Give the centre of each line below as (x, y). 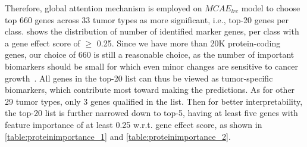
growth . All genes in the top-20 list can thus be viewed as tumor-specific (139, 78)
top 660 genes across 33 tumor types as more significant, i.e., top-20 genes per (147, 19)
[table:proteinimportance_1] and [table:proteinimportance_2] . (118, 136)
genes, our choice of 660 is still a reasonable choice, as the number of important (150, 54)
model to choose (271, 8)
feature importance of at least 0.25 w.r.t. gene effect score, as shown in (134, 124)
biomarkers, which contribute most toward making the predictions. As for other (150, 90)
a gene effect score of (43, 43)
